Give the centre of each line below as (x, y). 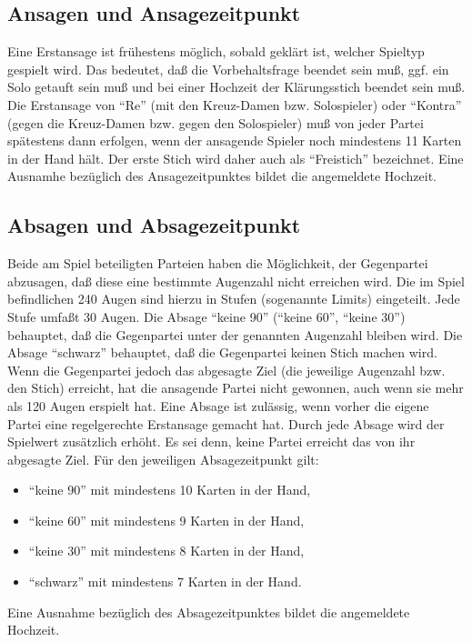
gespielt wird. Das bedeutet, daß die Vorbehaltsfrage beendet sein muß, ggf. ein (228, 69)
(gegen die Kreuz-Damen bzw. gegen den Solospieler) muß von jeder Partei (216, 122)
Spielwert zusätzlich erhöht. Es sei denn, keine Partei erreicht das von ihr (211, 441)
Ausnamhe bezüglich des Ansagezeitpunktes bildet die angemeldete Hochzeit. (222, 176)
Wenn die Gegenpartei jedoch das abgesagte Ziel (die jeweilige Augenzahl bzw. (226, 370)
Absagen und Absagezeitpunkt (154, 225)
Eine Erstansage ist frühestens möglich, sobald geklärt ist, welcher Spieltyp (216, 51)
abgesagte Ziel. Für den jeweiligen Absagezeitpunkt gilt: (163, 459)
